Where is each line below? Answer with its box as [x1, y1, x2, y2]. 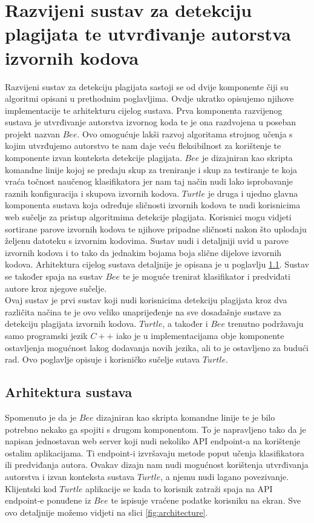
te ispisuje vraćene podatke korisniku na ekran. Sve [111, 494, 301, 507]
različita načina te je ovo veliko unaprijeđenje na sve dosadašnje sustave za [5, 305, 281, 318]
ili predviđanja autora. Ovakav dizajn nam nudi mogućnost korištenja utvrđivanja [5, 458, 309, 471]
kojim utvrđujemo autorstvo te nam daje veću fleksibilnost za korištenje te [5, 139, 281, 152]
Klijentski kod [5, 482, 57, 495]
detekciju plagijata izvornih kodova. [5, 317, 137, 330]
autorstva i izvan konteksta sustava [5, 470, 135, 482]
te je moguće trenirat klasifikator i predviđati [122, 270, 290, 282]
